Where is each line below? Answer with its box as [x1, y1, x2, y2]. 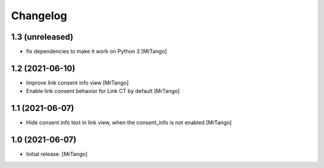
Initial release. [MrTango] [26, 151, 88, 158]
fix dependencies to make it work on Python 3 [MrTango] [26, 48, 167, 55]
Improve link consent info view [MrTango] [26, 79, 129, 86]
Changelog [11, 9, 67, 22]
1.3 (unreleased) [11, 32, 74, 42]
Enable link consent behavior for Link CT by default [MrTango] [26, 88, 180, 95]
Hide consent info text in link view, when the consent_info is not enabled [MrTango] [26, 119, 232, 126]
